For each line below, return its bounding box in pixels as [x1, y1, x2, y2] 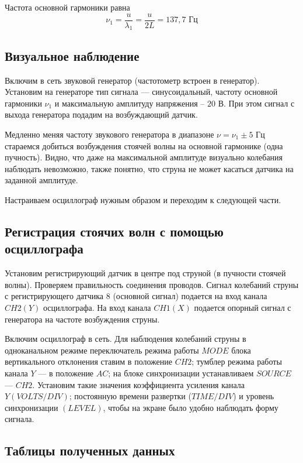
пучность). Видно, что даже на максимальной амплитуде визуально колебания [5, 151, 283, 163]
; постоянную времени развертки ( [69, 390, 191, 402]
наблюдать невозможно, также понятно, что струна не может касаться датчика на [5, 162, 294, 174]
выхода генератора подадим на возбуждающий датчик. [5, 108, 198, 121]
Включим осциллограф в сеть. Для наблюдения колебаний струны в [5, 332, 246, 345]
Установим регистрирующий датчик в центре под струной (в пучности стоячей [5, 267, 286, 279]
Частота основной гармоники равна [5, 1, 130, 13]
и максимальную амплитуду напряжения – [54, 97, 205, 109]
